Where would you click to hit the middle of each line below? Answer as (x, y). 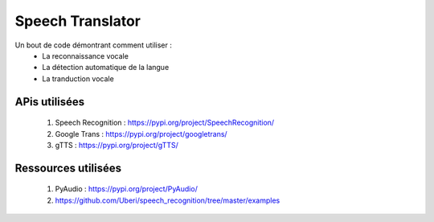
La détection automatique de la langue (106, 68)
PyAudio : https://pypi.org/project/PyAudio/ (127, 189)
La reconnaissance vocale (85, 55)
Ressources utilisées (68, 168)
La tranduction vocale (78, 78)
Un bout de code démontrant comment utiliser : (93, 45)
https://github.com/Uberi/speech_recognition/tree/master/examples (168, 200)
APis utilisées (50, 102)
